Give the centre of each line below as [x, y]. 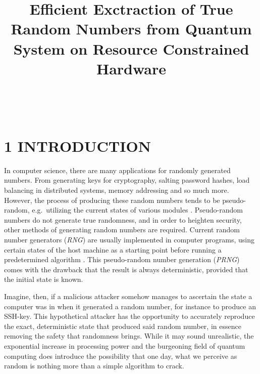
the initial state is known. [44, 279]
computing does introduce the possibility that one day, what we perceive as [121, 356]
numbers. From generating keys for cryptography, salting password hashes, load [127, 180]
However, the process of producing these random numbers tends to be [112, 200]
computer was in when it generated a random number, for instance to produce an [130, 306]
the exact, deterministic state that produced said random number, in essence [123, 326]
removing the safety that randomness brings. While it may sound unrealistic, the [129, 336]
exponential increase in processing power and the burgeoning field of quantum [125, 345]
